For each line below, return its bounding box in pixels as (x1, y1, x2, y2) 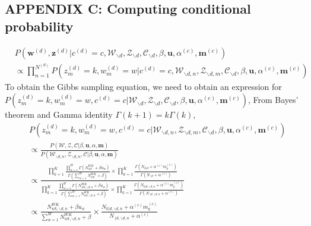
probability (5, 17, 74, 35)
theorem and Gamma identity (5, 108, 113, 121)
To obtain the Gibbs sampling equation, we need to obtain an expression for (5, 80, 282, 93)
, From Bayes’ (248, 93, 299, 106)
